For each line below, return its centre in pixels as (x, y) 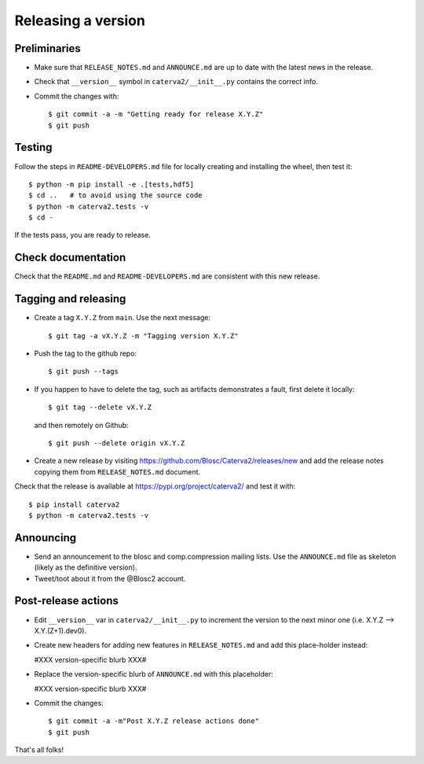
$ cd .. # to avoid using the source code (116, 196)
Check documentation (70, 258)
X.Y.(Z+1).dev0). (60, 630)
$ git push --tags (84, 371)
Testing (33, 148)
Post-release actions (67, 601)
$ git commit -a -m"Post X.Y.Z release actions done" (154, 721)
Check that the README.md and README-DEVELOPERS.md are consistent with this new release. (167, 276)
